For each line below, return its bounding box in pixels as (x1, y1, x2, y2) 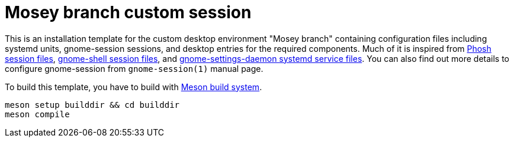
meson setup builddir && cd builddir (5, 100, 180, 110)
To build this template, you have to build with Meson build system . (5, 81, 262, 92)
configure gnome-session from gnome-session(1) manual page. (5, 63, 264, 74)
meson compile (5, 109, 70, 119)
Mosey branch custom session (5, 2, 252, 22)
